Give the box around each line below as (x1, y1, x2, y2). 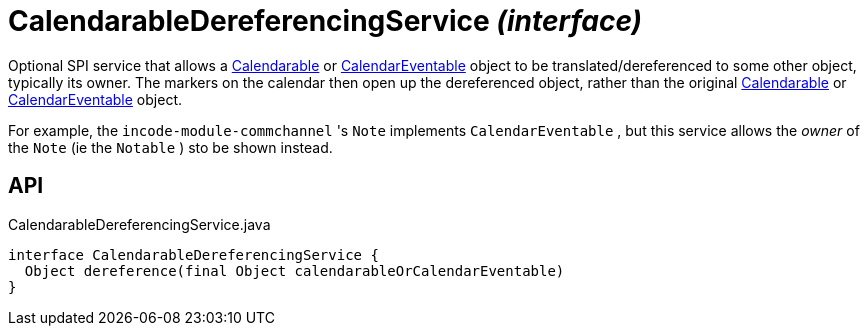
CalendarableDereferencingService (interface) (8, 4, 642, 38)
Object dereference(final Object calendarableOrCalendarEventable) (24, 262, 565, 279)
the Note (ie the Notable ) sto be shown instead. (8, 138, 333, 156)
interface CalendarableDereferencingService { (8, 246, 379, 263)
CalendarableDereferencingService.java (8, 215, 271, 233)
